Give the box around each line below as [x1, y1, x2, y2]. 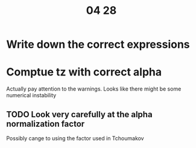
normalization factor [6, 118, 85, 129]
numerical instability [6, 92, 57, 99]
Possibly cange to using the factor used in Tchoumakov [6, 134, 144, 142]
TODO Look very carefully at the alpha [6, 109, 153, 120]
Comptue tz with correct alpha [6, 65, 162, 79]
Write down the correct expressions [6, 37, 190, 51]
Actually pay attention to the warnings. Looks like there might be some [6, 85, 182, 92]
